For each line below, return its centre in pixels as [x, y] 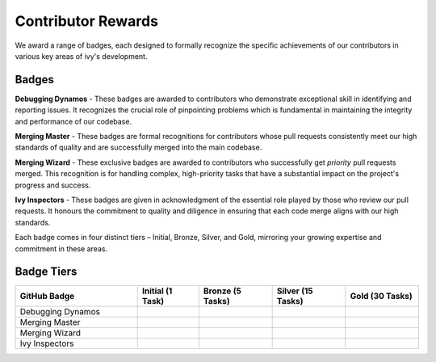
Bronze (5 [222, 291]
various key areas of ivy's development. [81, 56]
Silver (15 [295, 291]
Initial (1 [157, 291]
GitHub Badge [47, 297]
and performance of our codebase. [73, 121]
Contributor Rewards [87, 21]
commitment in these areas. [61, 248]
